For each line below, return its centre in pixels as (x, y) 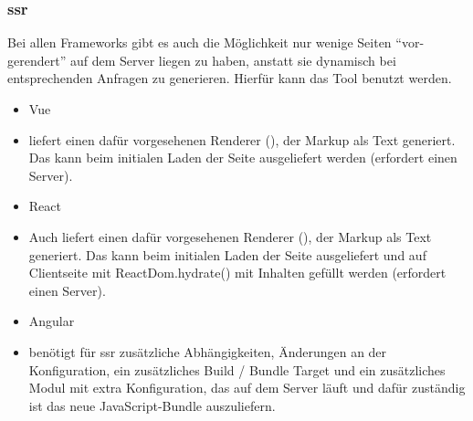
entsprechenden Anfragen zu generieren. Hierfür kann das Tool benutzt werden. (230, 78)
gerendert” (37, 60)
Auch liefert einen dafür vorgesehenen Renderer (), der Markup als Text (230, 236)
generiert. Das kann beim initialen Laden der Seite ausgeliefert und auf (227, 254)
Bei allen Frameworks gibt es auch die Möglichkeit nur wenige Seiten (200, 42)
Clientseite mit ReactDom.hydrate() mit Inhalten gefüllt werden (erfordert (237, 273)
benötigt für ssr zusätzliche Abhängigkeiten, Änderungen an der (208, 351)
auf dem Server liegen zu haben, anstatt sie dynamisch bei (233, 60)
